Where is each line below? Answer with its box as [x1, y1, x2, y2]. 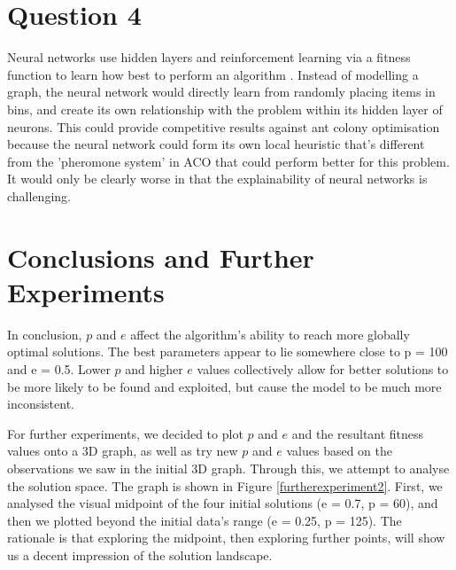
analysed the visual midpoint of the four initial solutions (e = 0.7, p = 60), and [7, 494, 438, 512]
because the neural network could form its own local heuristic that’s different [7, 135, 425, 153]
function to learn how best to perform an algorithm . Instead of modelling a [7, 65, 419, 83]
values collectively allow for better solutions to [197, 359, 449, 378]
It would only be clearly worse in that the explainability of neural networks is [7, 169, 428, 188]
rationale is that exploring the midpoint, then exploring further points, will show [7, 528, 445, 547]
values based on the [286, 441, 392, 460]
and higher [125, 359, 183, 378]
